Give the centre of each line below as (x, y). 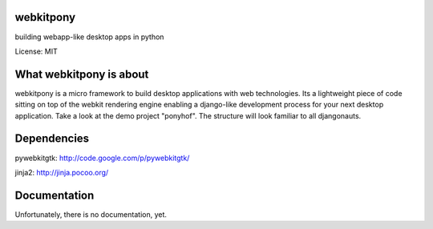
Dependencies (52, 139)
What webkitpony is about (82, 74)
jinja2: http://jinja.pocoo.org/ (62, 172)
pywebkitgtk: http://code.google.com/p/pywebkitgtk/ (102, 158)
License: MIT (36, 51)
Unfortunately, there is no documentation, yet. (91, 214)
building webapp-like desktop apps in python (89, 37)
